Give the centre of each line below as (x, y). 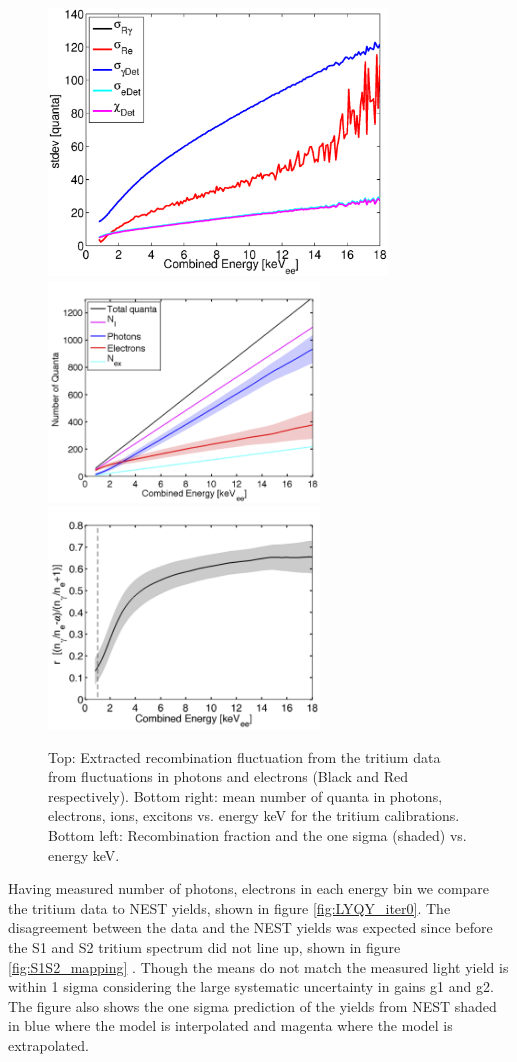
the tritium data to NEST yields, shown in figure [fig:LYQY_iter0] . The (229, 907)
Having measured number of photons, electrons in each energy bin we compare (249, 888)
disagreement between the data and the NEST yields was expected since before (250, 927)
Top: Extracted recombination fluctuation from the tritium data (244, 756)
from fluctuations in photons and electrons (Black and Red (228, 776)
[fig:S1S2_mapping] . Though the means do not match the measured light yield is (258, 966)
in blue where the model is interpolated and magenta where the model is (230, 1025)
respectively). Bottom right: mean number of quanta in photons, (245, 795)
